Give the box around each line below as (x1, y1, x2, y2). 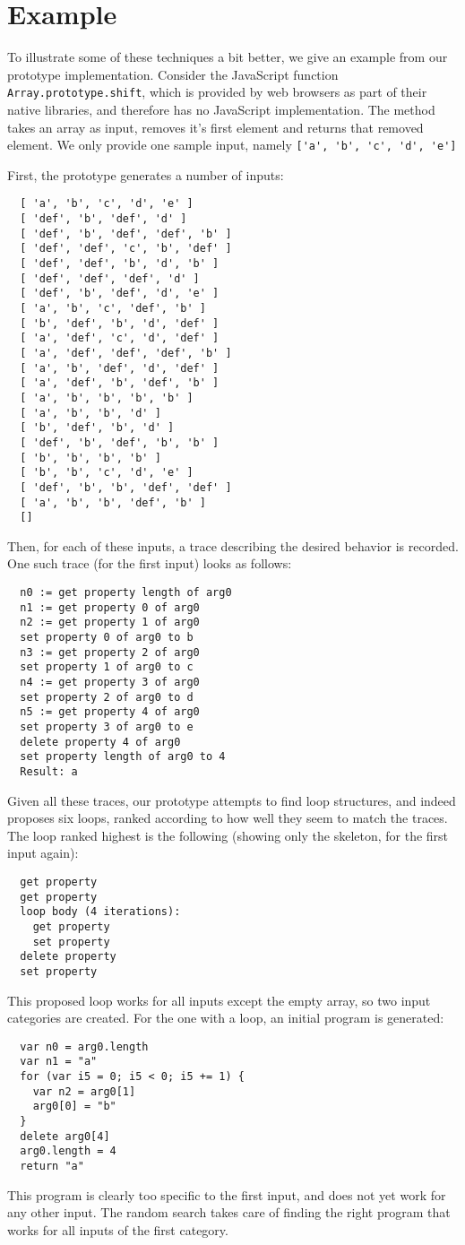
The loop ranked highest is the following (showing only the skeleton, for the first (7, 826, 449, 844)
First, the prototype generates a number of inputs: (7, 165, 284, 184)
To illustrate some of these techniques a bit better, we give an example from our (7, 48, 448, 66)
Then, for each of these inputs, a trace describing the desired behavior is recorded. (7, 536, 459, 555)
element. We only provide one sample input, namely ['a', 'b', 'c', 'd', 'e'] (7, 135, 457, 154)
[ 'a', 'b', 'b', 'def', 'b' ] (20, 496, 206, 509)
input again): (7, 843, 79, 862)
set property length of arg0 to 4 (20, 750, 226, 764)
